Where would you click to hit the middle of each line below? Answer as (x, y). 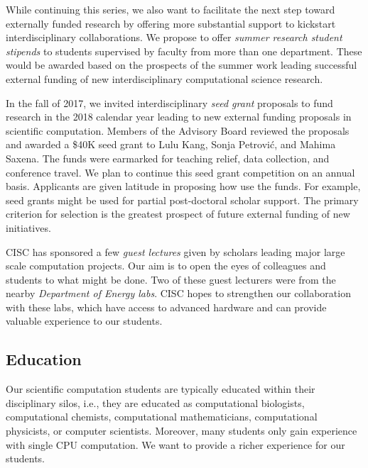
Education (44, 359)
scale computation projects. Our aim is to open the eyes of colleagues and (166, 266)
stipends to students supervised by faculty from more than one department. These (184, 51)
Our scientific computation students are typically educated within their (161, 389)
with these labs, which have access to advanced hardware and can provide (166, 307)
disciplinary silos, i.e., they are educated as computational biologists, (155, 402)
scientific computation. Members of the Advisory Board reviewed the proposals (178, 130)
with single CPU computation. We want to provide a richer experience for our (175, 444)
